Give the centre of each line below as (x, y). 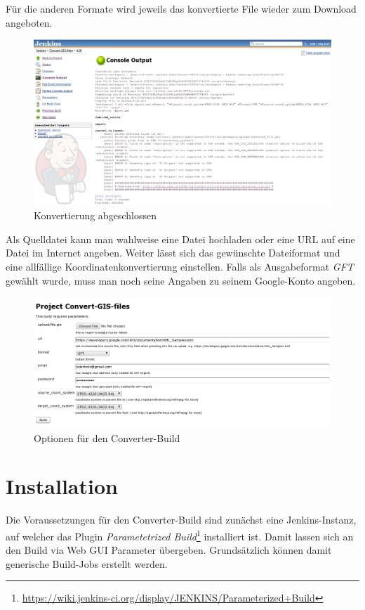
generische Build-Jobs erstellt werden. (87, 563)
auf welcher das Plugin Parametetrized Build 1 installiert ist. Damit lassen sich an (180, 535)
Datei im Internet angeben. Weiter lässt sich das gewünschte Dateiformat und (173, 253)
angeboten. (29, 22)
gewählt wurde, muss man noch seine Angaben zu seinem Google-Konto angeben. (181, 280)
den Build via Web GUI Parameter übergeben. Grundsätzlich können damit (169, 550)
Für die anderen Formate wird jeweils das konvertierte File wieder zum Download (181, 8)
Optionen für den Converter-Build (107, 437)
